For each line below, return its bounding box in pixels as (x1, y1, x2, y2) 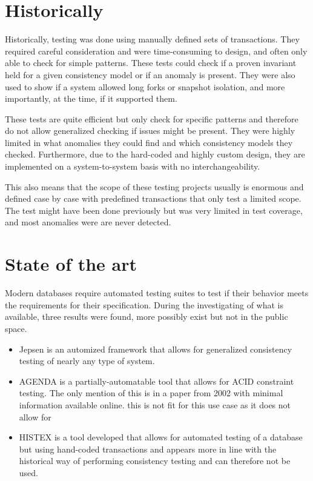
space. (5, 322, 27, 334)
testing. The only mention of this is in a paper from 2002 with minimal (19, 386, 283, 399)
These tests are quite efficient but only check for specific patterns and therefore (5, 112, 298, 125)
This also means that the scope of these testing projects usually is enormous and (5, 180, 304, 193)
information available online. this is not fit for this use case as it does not (19, 398, 291, 411)
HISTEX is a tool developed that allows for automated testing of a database (19, 431, 303, 443)
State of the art (5, 251, 137, 276)
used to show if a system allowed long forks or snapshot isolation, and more (5, 80, 285, 93)
